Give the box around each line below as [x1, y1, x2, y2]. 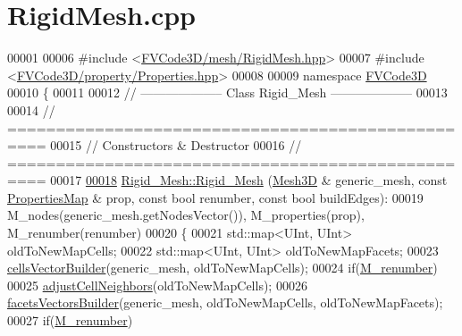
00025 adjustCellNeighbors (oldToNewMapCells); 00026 [7, 275, 307, 294]
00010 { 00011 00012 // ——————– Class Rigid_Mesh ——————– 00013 [7, 83, 448, 102]
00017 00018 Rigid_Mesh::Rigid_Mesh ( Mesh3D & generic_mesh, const [50, 171, 448, 189]
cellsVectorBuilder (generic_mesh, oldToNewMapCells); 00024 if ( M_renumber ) [7, 258, 438, 277]
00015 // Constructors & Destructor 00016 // [50, 136, 302, 155]
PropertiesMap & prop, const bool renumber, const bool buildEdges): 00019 [7, 188, 424, 206]
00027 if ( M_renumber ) [7, 311, 133, 330]
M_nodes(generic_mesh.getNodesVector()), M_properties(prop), [7, 206, 365, 224]
